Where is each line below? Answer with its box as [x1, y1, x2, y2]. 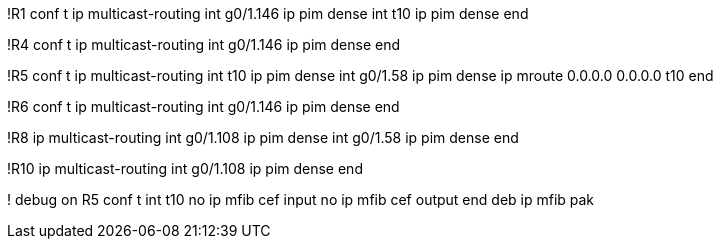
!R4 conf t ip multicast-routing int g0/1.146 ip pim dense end [7, 36, 401, 53]
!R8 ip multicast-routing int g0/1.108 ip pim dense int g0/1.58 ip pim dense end [7, 129, 519, 146]
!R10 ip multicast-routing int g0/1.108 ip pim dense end [7, 160, 363, 177]
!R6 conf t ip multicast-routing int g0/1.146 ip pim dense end [7, 98, 400, 115]
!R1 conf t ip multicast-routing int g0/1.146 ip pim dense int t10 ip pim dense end [7, 5, 529, 22]
